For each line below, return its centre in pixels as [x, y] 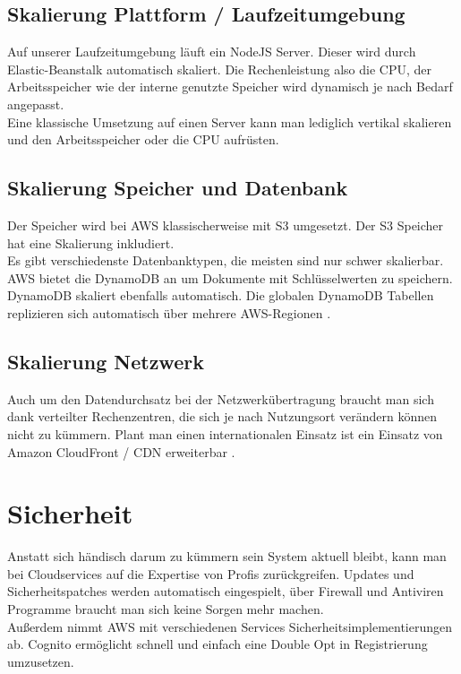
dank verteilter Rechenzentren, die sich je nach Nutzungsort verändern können [222, 416]
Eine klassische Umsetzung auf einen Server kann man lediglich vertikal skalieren [230, 121]
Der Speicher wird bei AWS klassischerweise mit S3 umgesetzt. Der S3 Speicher [226, 225]
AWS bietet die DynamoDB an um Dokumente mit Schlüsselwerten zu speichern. [230, 277]
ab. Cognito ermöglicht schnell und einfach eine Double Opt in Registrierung [218, 644]
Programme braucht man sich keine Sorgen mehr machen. [166, 609]
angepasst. [36, 104]
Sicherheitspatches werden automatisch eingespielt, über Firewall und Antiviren [226, 591]
